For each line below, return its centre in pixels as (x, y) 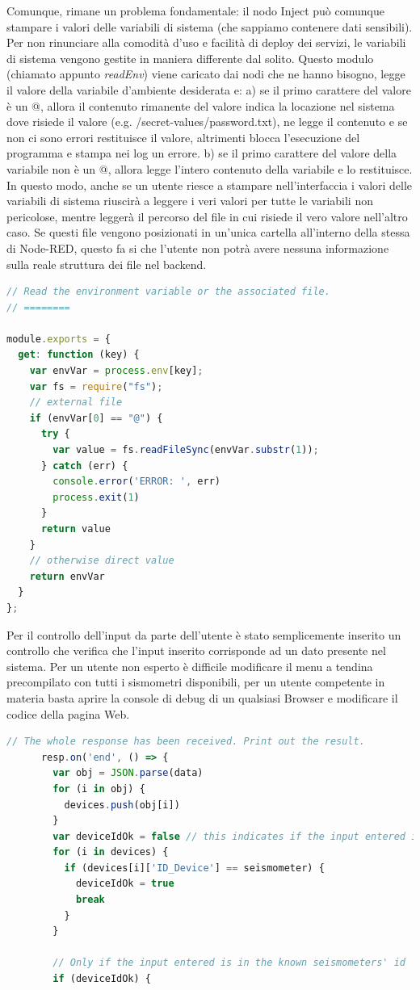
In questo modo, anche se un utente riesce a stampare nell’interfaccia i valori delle (210, 185)
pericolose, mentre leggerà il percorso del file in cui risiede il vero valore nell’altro (207, 216)
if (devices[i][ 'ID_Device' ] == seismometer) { (194, 868)
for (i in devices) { (111, 852)
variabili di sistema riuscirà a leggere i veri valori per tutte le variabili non (190, 201)
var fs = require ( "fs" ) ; (96, 386)
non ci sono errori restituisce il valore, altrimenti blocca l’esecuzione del (183, 137)
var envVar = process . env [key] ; (116, 371)
